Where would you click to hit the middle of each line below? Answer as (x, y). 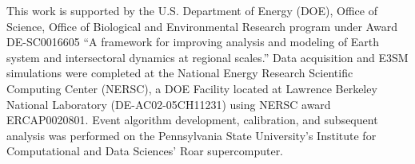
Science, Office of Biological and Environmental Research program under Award (202, 26)
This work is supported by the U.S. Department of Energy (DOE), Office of (192, 10)
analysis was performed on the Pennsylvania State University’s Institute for (192, 135)
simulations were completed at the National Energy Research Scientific (180, 73)
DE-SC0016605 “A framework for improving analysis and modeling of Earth (193, 42)
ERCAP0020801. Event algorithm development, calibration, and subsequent (192, 120)
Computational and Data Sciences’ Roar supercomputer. (145, 151)
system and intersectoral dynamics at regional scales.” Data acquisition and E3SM (207, 57)
